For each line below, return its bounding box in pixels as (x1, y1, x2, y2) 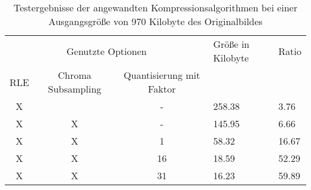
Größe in (213, 37, 249, 51)
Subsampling (48, 82, 102, 96)
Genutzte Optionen (66, 44, 147, 58)
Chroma (57, 68, 92, 82)
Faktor (148, 82, 176, 96)
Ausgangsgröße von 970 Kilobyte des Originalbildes (48, 14, 263, 28)
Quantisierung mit (123, 68, 200, 82)
